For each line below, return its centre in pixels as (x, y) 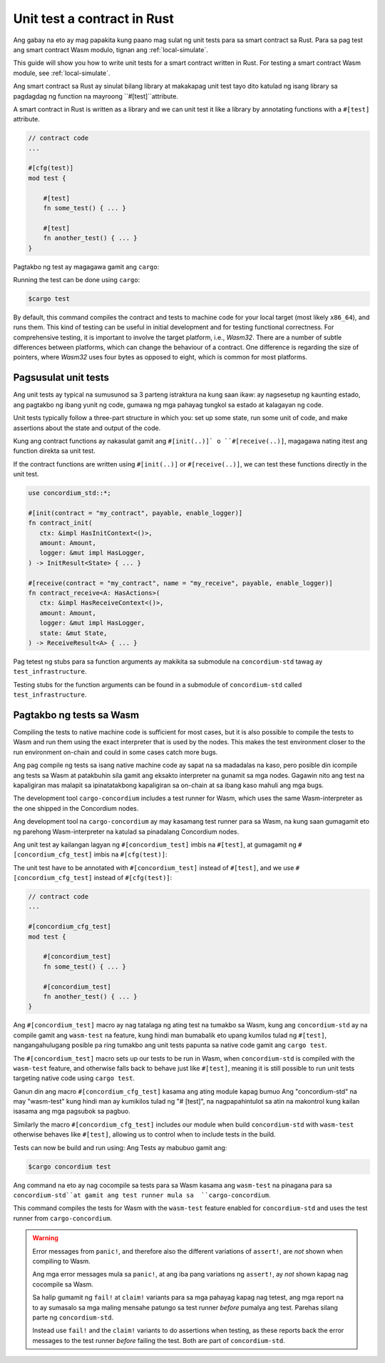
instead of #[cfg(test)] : (133, 878)
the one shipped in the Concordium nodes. (76, 808)
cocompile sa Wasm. (63, 1284)
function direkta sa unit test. (54, 451)
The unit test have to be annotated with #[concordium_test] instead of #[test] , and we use (154, 867)
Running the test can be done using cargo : (77, 279)
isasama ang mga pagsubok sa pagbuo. (72, 1112)
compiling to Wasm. (61, 1261)
